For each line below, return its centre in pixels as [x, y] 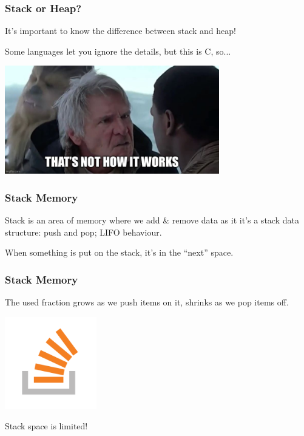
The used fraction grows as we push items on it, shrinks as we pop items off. [147, 302]
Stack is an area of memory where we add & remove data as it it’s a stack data [152, 220]
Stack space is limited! [46, 425]
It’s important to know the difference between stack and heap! [120, 31]
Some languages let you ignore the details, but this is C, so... [118, 51]
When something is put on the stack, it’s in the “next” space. [119, 252]
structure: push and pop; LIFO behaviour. [83, 232]
